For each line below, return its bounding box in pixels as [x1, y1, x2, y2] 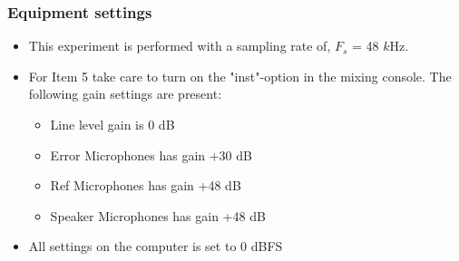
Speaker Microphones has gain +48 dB [50, 206, 266, 225]
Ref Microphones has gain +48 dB [50, 176, 241, 195]
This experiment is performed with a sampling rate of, [28, 36, 331, 55]
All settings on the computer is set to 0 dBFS [28, 237, 283, 256]
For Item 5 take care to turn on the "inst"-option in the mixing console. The [28, 66, 452, 85]
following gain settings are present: [28, 84, 222, 103]
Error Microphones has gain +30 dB [50, 145, 252, 164]
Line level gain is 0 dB [50, 115, 175, 133]
